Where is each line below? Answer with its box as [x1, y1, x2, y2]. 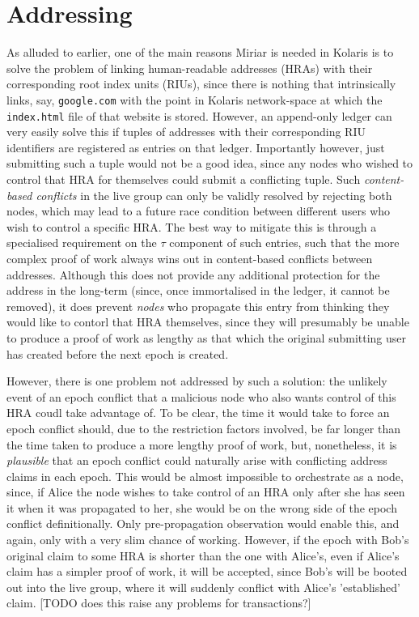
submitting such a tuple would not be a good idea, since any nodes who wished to [6, 155, 413, 172]
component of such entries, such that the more [169, 234, 400, 251]
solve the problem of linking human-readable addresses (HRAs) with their [6, 59, 373, 76]
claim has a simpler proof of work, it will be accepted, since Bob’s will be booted [6, 563, 408, 580]
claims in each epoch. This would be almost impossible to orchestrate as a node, [6, 467, 404, 484]
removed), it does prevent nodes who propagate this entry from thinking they [6, 297, 390, 314]
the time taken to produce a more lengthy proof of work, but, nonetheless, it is [6, 436, 397, 453]
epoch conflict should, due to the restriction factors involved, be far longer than [6, 419, 400, 436]
